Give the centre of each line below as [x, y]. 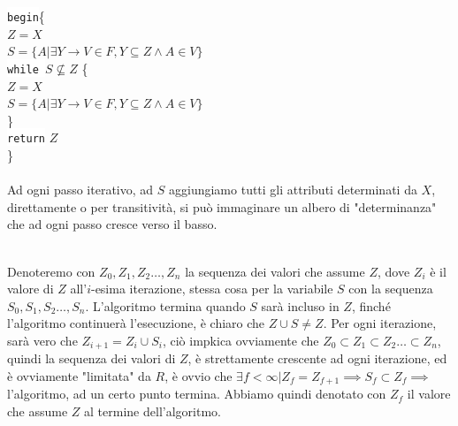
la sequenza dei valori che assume [275, 271]
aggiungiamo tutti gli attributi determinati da [293, 190]
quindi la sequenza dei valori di [92, 358]
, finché [371, 305]
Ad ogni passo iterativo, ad [80, 190]
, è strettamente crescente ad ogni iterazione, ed [317, 358]
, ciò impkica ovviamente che [240, 340]
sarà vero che [42, 340]
